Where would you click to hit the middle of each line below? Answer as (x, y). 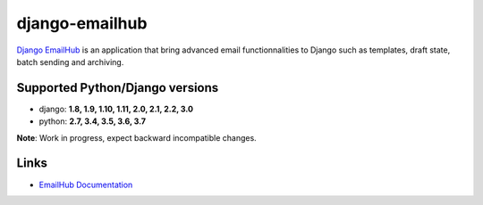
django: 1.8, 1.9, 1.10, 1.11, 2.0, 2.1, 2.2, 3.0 (116, 109)
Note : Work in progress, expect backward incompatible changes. (136, 137)
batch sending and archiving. (70, 61)
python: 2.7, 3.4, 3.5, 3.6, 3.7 (93, 121)
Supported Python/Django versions (118, 88)
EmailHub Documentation (86, 184)
